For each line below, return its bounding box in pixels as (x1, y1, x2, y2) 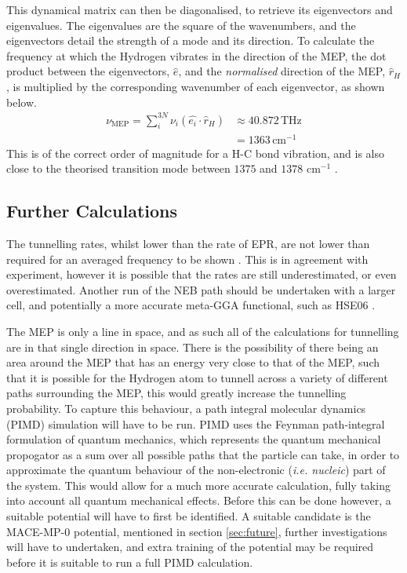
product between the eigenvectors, (6, 63, 170, 79)
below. (6, 93, 37, 110)
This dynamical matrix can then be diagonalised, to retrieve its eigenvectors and (6, 2, 393, 17)
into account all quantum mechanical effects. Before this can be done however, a (6, 492, 391, 509)
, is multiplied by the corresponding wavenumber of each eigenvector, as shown (6, 78, 385, 94)
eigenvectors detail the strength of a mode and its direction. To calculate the (6, 32, 375, 49)
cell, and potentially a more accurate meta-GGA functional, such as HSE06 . (6, 297, 376, 313)
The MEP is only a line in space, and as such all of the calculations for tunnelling (6, 323, 399, 339)
